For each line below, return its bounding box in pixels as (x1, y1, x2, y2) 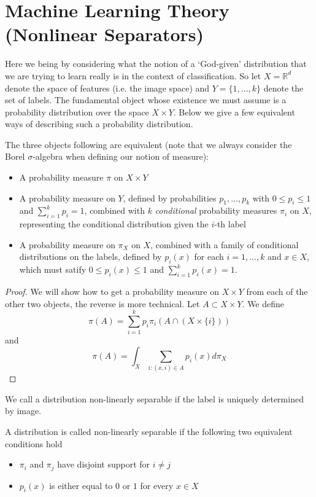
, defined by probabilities (123, 191, 217, 204)
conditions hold (5, 437, 63, 450)
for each (194, 250, 224, 263)
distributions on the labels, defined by (19, 250, 162, 263)
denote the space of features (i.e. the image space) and (5, 81, 210, 94)
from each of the (246, 285, 308, 298)
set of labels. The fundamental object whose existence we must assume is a (5, 93, 287, 106)
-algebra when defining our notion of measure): (33, 150, 209, 163)
